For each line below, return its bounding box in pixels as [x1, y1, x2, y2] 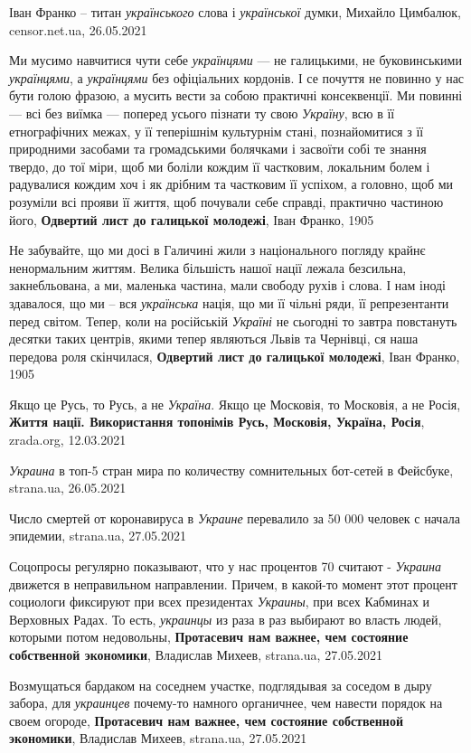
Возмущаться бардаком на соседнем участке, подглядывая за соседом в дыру [9, 675, 432, 694]
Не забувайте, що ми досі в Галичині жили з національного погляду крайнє [9, 240, 426, 259]
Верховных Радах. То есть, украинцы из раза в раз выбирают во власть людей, [9, 609, 442, 628]
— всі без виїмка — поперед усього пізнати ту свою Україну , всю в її [9, 103, 395, 122]
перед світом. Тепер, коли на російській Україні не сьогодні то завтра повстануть [9, 311, 457, 330]
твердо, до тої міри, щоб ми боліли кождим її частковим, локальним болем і [9, 156, 430, 175]
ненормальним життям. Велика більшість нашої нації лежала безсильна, [9, 258, 407, 277]
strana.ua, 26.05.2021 [9, 478, 127, 497]
